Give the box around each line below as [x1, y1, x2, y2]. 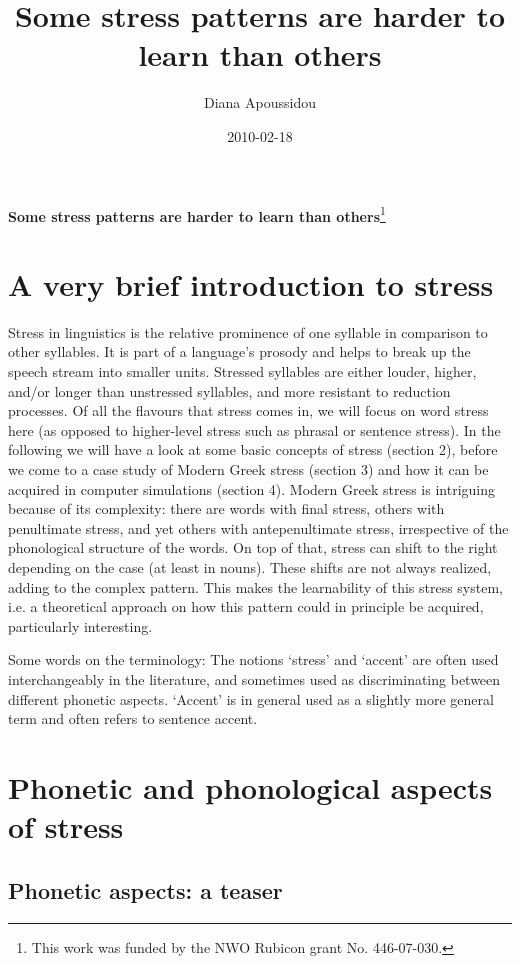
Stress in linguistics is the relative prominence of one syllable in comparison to [8, 321, 488, 342]
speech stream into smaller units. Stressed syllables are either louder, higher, [8, 361, 477, 382]
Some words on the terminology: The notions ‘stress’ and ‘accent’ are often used [8, 649, 499, 670]
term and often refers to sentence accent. [8, 708, 258, 729]
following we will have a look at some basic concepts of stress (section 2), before [8, 439, 498, 460]
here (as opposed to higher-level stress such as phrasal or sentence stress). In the [8, 419, 501, 440]
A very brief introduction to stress [8, 263, 494, 304]
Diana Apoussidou [204, 92, 316, 113]
